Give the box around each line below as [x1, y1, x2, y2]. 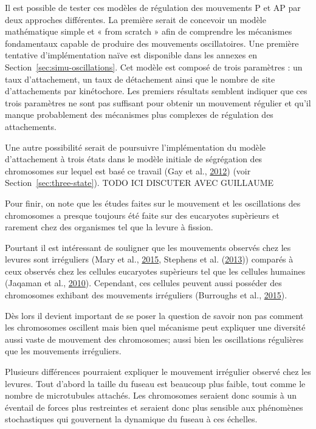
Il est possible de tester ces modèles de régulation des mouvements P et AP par [5, 1, 301, 13]
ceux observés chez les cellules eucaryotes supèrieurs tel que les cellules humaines [5, 264, 306, 277]
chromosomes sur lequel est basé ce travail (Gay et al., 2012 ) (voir [5, 164, 251, 177]
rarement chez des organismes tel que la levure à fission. [5, 221, 213, 233]
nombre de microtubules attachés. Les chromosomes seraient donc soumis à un [5, 389, 297, 402]
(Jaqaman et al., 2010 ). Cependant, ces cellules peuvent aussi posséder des [5, 276, 282, 289]
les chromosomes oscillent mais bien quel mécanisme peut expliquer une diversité [5, 321, 306, 334]
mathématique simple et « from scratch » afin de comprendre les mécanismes [5, 25, 292, 38]
